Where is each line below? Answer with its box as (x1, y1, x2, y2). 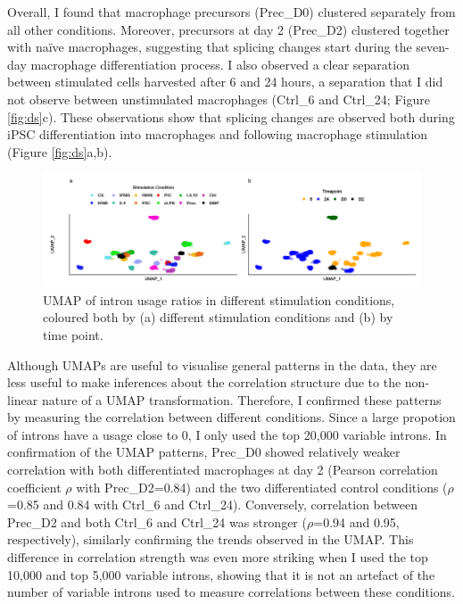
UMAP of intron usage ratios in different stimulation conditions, (43, 290, 395, 309)
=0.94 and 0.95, (313, 512, 400, 531)
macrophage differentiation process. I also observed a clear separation (30, 54, 409, 73)
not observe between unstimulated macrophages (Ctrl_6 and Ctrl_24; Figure (7, 89, 430, 108)
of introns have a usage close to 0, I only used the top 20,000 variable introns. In (7, 425, 447, 443)
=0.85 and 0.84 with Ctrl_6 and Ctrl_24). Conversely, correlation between (7, 495, 418, 514)
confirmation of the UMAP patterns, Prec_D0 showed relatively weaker (7, 443, 401, 461)
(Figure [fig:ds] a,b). (7, 142, 112, 161)
